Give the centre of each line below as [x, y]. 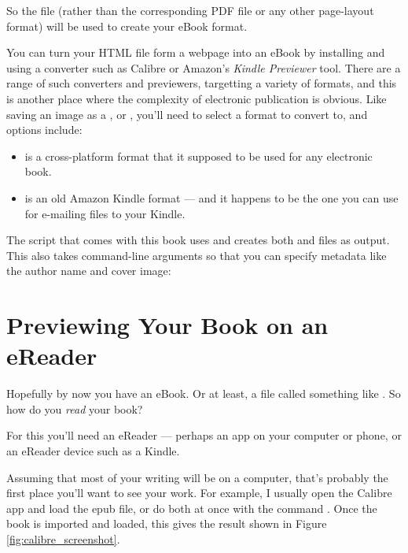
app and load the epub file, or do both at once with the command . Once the [192, 508]
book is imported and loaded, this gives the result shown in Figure [167, 523]
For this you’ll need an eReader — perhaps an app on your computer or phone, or [204, 435]
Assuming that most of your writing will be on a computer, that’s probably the [197, 477]
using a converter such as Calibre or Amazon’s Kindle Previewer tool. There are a [204, 67]
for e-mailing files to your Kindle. [105, 213]
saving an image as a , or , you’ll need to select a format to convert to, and [187, 114]
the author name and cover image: [89, 271]
